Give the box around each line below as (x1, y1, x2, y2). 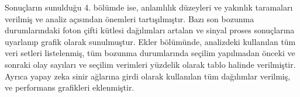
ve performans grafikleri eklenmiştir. (5, 81, 135, 93)
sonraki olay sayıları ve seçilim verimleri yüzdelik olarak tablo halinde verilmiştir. (5, 58, 296, 70)
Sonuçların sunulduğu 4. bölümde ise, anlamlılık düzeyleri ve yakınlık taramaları (5, 1, 293, 13)
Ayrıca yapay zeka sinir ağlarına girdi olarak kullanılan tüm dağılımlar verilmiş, (5, 70, 291, 82)
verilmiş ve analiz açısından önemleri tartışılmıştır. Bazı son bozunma (5, 12, 254, 25)
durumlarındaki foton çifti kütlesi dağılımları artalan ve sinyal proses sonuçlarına (5, 24, 295, 36)
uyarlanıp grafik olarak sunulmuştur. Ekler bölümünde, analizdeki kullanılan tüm (5, 35, 296, 47)
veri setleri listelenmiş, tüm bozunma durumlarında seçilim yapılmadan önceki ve (5, 47, 295, 59)
